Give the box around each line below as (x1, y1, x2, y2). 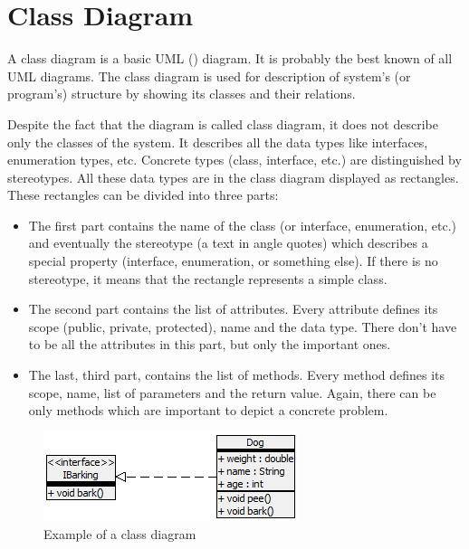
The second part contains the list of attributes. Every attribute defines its (28, 299, 438, 318)
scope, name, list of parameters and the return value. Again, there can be (28, 383, 436, 402)
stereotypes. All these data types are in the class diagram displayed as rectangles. (7, 167, 459, 186)
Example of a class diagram (43, 525, 196, 544)
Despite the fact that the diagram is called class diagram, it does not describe (7, 114, 438, 133)
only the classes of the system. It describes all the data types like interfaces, (7, 132, 428, 151)
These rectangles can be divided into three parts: (7, 185, 279, 204)
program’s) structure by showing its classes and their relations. (7, 84, 356, 103)
